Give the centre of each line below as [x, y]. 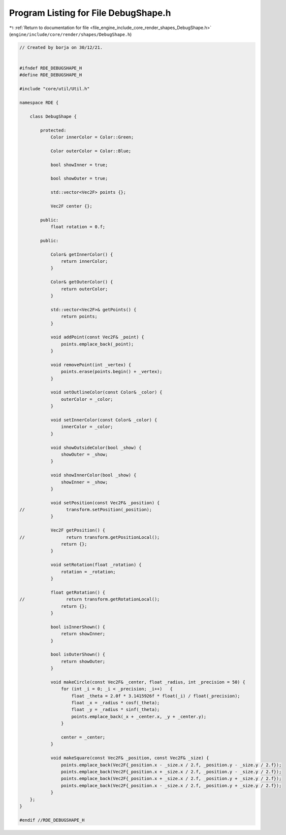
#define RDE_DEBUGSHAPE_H [51, 75]
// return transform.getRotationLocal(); [90, 599]
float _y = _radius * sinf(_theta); [116, 710]
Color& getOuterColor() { [82, 282]
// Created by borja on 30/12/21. [61, 47]
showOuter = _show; [84, 454]
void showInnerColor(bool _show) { [93, 475]
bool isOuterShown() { [78, 655]
